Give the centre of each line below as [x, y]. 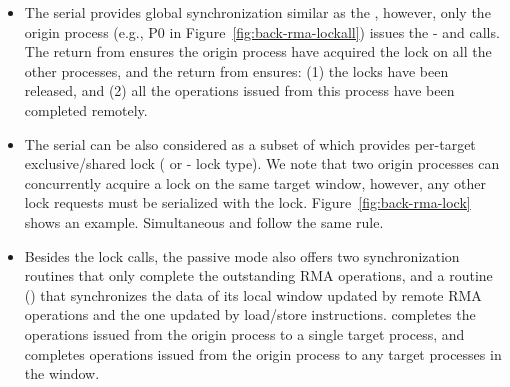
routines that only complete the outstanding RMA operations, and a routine [258, 275]
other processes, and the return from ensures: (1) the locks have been [236, 70]
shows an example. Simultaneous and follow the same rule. [204, 221]
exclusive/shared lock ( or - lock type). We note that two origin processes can [262, 163]
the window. [62, 373]
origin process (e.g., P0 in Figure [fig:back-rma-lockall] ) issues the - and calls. [262, 31]
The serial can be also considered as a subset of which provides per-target [250, 143]
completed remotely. [86, 109]
